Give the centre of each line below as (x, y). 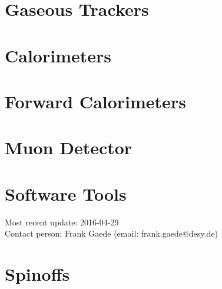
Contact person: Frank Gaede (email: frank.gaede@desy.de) (111, 233)
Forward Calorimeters (95, 101)
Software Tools (66, 193)
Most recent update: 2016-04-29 (62, 222)
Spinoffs (37, 274)
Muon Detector (69, 147)
